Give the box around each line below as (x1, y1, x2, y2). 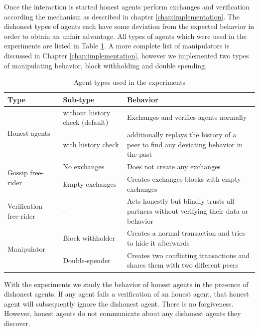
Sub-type (63, 94, 95, 104)
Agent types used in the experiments (73, 77, 186, 87)
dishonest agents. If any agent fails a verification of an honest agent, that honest (4, 289, 249, 299)
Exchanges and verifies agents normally (127, 112, 247, 122)
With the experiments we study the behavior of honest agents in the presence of (4, 279, 249, 289)
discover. (4, 318, 30, 328)
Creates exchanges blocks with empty (127, 173, 241, 184)
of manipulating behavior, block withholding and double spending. (4, 60, 207, 70)
